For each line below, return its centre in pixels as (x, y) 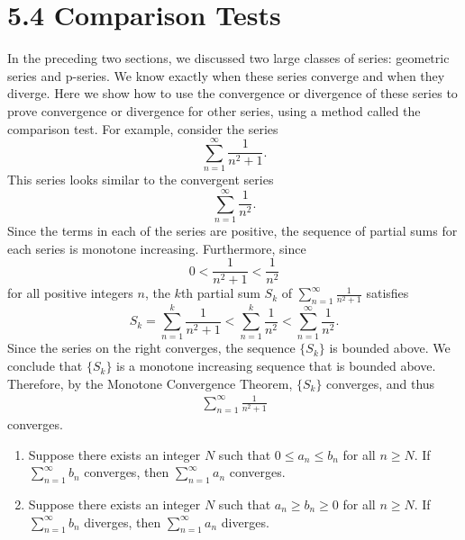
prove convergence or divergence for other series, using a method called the (214, 110)
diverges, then (123, 522)
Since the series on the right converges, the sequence (151, 348)
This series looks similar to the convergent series (141, 180)
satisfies (387, 293)
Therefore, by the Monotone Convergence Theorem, (150, 383)
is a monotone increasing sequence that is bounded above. (276, 366)
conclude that (45, 366)
